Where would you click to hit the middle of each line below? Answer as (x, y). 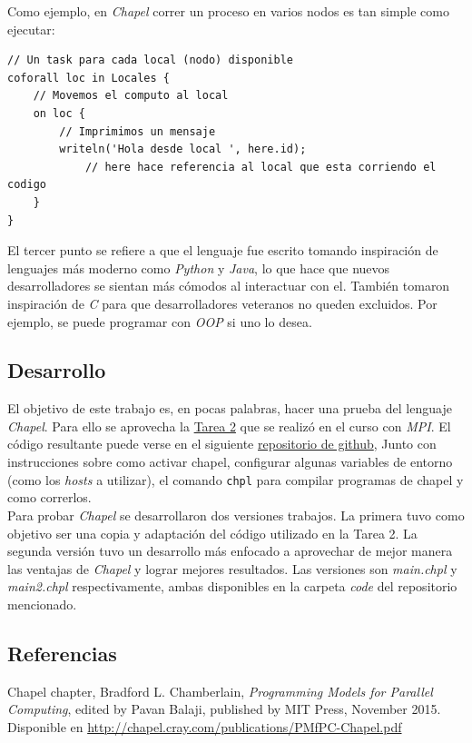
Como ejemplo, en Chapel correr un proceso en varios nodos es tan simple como (228, 11)
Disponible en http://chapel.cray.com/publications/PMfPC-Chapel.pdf (205, 726)
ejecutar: (31, 29)
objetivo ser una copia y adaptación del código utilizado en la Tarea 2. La (212, 533)
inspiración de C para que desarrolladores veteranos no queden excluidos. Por (222, 303)
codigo (27, 185)
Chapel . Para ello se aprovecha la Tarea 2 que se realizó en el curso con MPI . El (229, 426)
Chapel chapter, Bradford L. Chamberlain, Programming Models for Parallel (220, 691)
